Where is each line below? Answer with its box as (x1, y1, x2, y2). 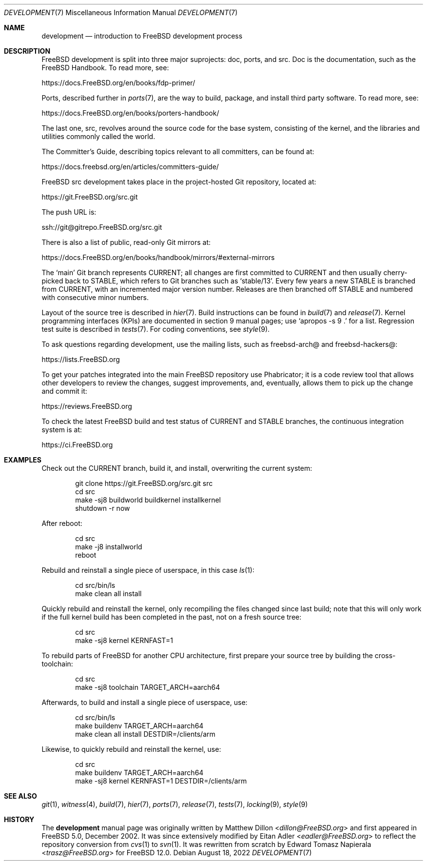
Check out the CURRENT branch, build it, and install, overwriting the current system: (41, 464, 312, 472)
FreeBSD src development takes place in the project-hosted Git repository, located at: (41, 178, 316, 186)
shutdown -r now (75, 504, 130, 512)
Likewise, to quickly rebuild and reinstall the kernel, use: (41, 745, 221, 753)
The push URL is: (41, 208, 97, 216)
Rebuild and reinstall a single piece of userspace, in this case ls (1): (41, 566, 254, 574)
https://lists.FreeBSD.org (41, 355, 120, 363)
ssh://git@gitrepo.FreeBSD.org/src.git (41, 223, 162, 231)
